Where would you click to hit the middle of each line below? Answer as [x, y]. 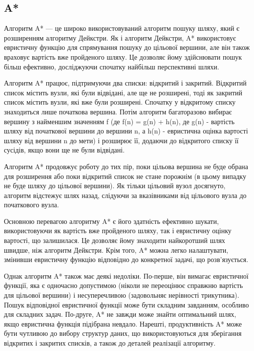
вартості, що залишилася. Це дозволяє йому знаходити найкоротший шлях [115, 240]
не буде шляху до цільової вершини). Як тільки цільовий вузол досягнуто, [115, 186]
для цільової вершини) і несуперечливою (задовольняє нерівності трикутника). [122, 295]
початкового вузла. [32, 205]
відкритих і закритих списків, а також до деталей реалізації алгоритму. [110, 343]
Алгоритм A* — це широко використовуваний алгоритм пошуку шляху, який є [122, 28]
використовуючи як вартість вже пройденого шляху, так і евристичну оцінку [118, 230]
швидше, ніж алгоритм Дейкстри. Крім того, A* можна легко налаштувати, [116, 250]
